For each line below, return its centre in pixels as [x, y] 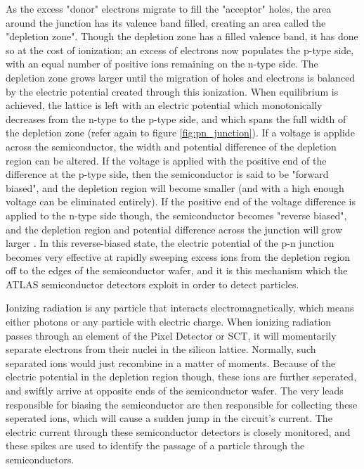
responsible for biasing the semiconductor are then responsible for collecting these [182, 404]
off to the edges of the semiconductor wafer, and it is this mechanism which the [177, 270]
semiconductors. [40, 459]
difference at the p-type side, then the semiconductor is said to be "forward [167, 174]
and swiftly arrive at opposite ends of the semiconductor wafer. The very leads [175, 391]
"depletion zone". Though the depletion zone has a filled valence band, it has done [182, 36]
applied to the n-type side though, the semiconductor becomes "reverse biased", [176, 215]
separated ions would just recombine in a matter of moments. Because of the [171, 362]
